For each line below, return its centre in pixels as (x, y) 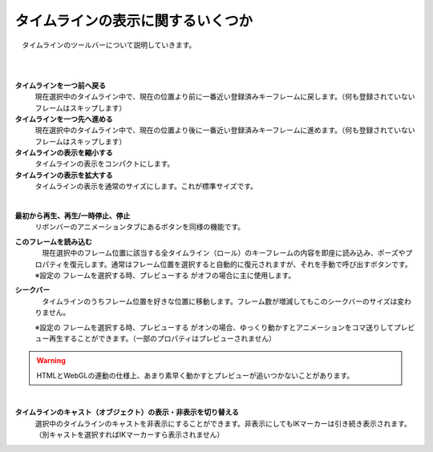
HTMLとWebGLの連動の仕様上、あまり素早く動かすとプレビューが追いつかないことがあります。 (195, 375)
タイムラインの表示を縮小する (64, 153)
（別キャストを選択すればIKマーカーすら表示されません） (129, 435)
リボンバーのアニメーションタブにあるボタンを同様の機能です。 (140, 227)
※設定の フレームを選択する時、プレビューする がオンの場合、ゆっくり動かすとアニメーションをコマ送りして (214, 327)
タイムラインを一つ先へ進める (64, 119)
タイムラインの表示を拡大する (64, 175)
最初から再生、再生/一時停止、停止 (73, 216)
